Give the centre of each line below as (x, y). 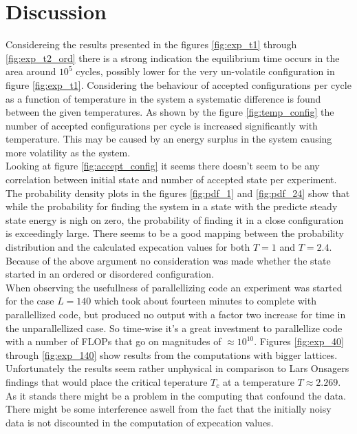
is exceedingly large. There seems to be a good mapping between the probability (175, 233)
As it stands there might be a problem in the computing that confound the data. (176, 395)
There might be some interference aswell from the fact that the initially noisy (169, 409)
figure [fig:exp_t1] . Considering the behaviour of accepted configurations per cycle (178, 84)
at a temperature (258, 381)
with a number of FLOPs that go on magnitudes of (113, 341)
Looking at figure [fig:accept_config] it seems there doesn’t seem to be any (163, 166)
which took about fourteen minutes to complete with (205, 301)
